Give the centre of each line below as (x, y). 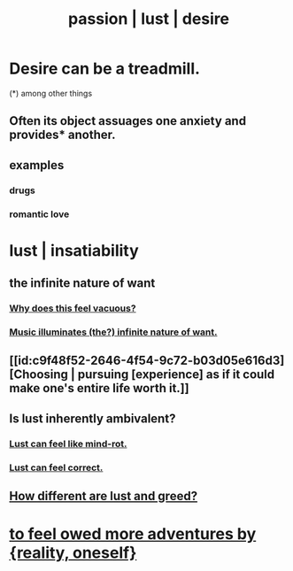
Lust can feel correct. (56, 467)
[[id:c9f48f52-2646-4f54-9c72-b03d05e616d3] (147, 361)
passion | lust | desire (149, 19)
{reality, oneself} (73, 553)
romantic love (39, 214)
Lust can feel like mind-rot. (68, 444)
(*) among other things (51, 93)
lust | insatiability (74, 250)
